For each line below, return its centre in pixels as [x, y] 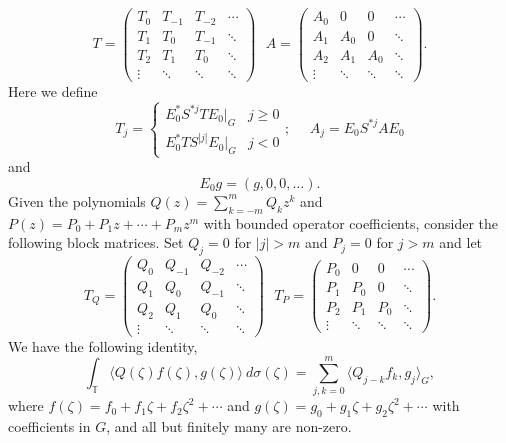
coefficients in [49, 426]
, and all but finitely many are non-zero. [229, 426]
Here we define [53, 90]
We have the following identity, [103, 345]
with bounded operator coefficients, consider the [351, 222]
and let [461, 242]
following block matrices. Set [96, 242]
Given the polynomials [77, 200]
